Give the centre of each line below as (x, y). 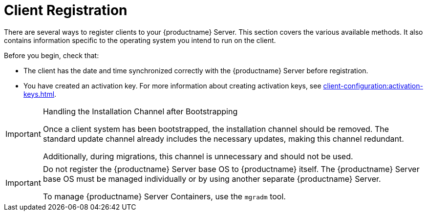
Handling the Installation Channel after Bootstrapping (140, 111)
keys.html (39, 94)
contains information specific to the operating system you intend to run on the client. (140, 40)
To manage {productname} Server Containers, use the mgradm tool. (164, 196)
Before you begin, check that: (52, 55)
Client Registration (66, 10)
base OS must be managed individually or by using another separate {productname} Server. (212, 179)
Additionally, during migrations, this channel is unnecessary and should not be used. (198, 156)
